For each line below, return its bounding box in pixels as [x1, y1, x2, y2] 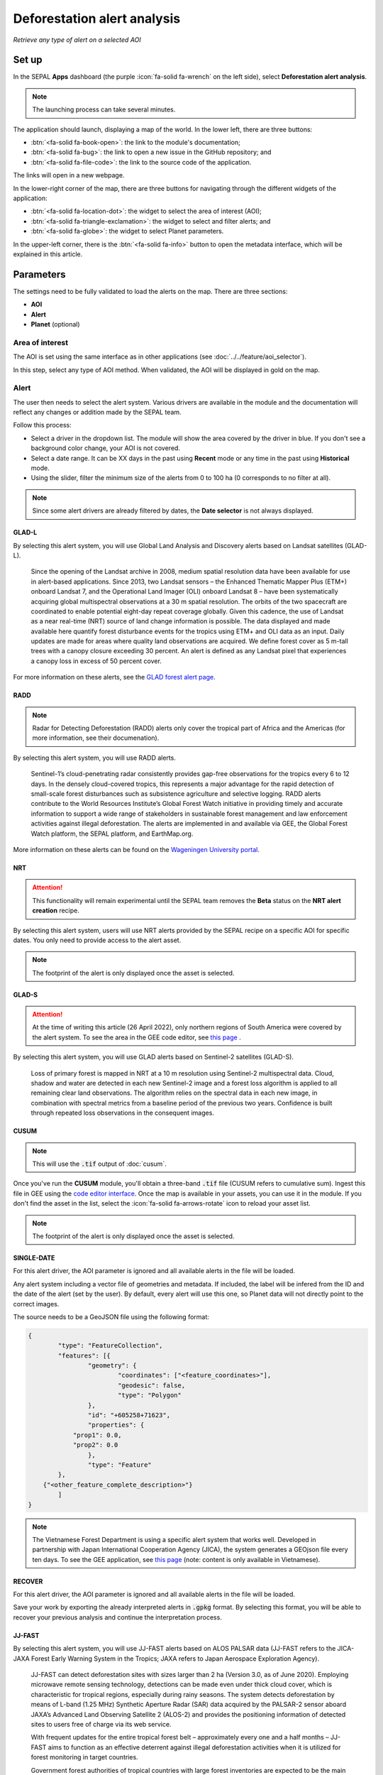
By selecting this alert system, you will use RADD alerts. [13, 753, 177, 762]
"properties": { [87, 1421, 145, 1429]
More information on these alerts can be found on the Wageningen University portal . [13, 845, 260, 853]
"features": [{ [57, 1351, 111, 1360]
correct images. [13, 1299, 60, 1308]
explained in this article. [13, 249, 83, 258]
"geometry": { [87, 1362, 138, 1370]
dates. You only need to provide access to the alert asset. [13, 936, 182, 944]
